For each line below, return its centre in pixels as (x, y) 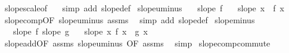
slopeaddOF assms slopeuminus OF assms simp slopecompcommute (137, 43)
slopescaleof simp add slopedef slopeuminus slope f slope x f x (144, 8)
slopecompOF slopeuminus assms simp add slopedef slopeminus (130, 19)
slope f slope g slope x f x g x (80, 31)
